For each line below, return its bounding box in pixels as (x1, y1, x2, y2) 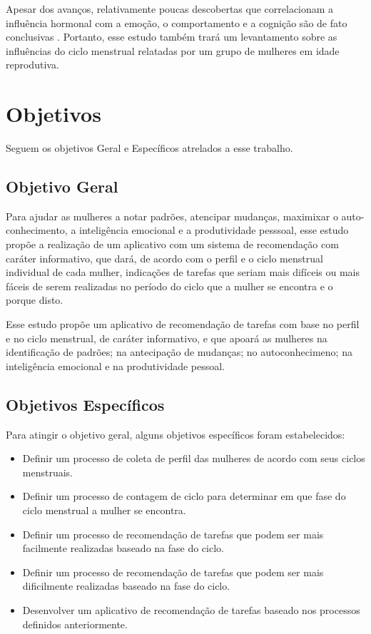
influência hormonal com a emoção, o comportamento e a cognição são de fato (6, 15, 347, 30)
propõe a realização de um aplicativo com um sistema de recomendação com (6, 237, 339, 252)
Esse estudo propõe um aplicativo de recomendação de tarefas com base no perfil (6, 317, 360, 332)
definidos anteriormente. (22, 616, 128, 631)
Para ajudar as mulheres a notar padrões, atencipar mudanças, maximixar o (6, 208, 338, 223)
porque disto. (6, 292, 63, 307)
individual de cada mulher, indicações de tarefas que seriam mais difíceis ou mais (6, 265, 360, 280)
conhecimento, (6, 223, 68, 237)
